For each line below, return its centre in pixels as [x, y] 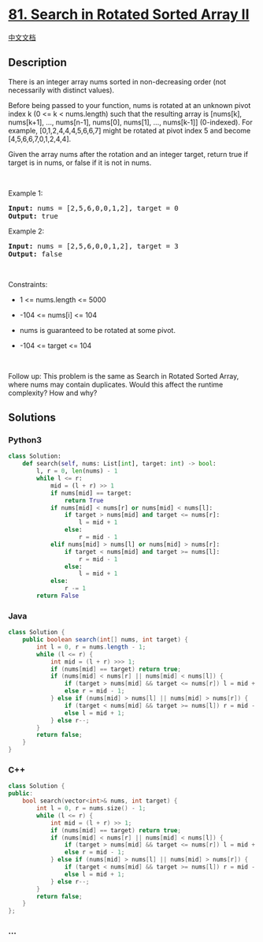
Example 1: [26, 193]
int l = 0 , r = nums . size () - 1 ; [91, 809]
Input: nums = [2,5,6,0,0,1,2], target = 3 [93, 246]
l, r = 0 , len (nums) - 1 [77, 471]
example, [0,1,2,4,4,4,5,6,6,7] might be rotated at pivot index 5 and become [130, 130]
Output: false [35, 254]
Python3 [25, 440]
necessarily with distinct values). [61, 90]
